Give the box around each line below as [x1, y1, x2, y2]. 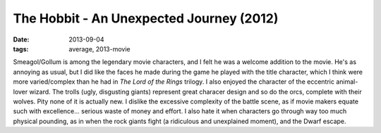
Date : [13, 35, 30, 44]
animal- [336, 77, 358, 86]
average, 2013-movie [68, 44, 131, 53]
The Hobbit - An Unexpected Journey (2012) [13, 11, 279, 26]
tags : [13, 44, 29, 53]
